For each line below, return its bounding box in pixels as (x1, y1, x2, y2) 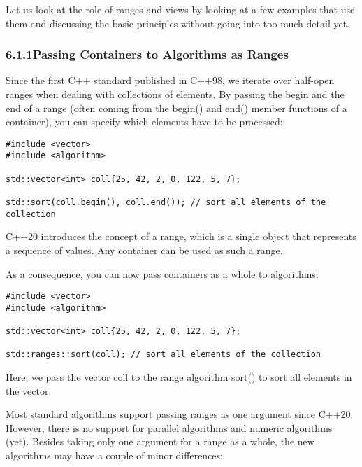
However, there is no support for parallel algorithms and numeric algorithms (6, 420, 333, 435)
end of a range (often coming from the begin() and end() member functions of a (6, 100, 347, 115)
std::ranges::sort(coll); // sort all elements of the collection (6, 349, 321, 360)
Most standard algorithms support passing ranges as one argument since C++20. (6, 407, 354, 421)
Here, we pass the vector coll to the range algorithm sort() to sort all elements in (6, 370, 352, 384)
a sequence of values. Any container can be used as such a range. (6, 242, 283, 257)
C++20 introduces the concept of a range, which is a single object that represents (6, 229, 356, 244)
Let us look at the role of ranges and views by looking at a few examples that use (6, 2, 355, 16)
